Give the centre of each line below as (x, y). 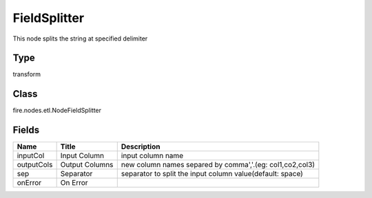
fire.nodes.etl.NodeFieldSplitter (57, 111)
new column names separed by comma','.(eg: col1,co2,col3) (218, 165)
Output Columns (87, 165)
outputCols (35, 165)
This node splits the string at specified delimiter (80, 38)
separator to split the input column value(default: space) (212, 174)
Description (141, 146)
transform (27, 74)
